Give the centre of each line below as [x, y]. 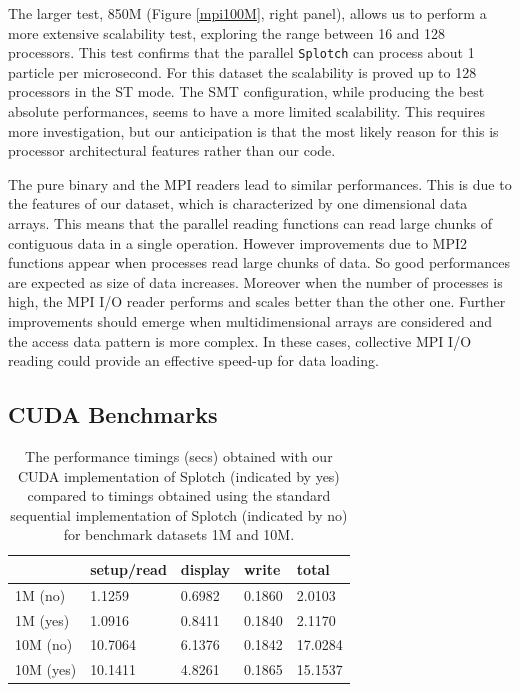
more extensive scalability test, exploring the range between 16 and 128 [227, 32]
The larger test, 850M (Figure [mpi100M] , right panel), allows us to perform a [247, 13]
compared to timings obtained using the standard [179, 495]
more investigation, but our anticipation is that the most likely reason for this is [253, 130]
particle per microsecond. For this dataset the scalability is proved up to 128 [242, 71]
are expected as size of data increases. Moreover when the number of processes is [255, 281]
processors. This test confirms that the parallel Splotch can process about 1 [241, 52]
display [205, 568]
